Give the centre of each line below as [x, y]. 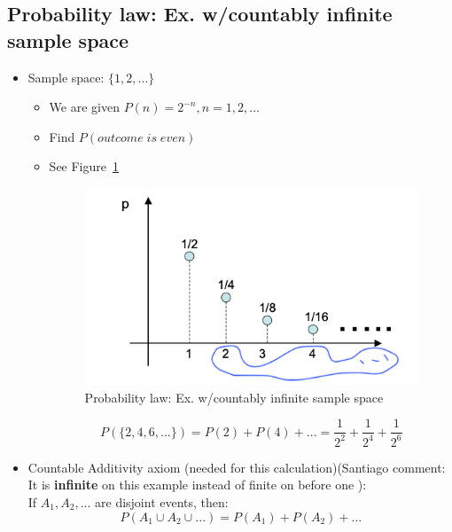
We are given [84, 107]
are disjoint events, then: [162, 502]
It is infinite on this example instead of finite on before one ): [197, 485]
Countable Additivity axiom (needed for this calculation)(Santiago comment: [237, 467]
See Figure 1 [84, 166]
